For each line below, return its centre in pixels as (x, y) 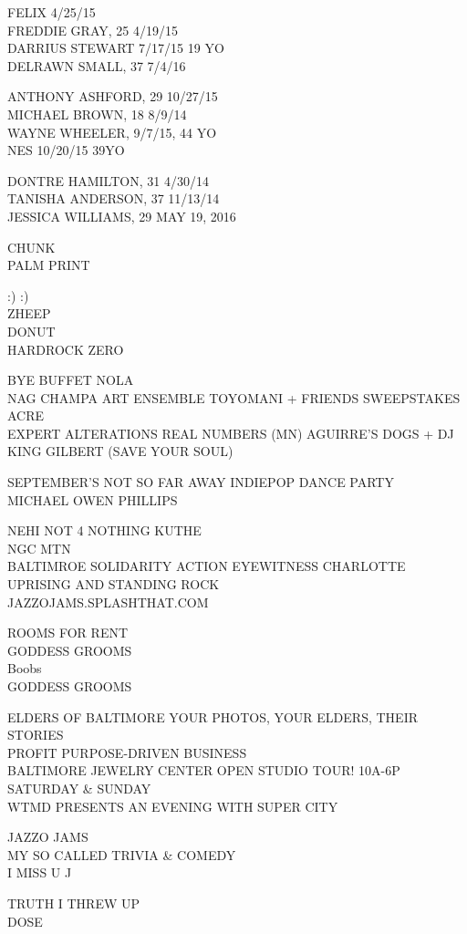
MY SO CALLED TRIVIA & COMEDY (122, 854)
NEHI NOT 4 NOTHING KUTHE (104, 530)
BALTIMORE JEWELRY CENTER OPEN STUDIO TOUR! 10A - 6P (204, 770)
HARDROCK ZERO (66, 349)
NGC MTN (39, 548)
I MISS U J (40, 872)
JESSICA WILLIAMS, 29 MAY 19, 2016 (122, 216)
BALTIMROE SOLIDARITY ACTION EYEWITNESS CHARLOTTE (207, 566)
